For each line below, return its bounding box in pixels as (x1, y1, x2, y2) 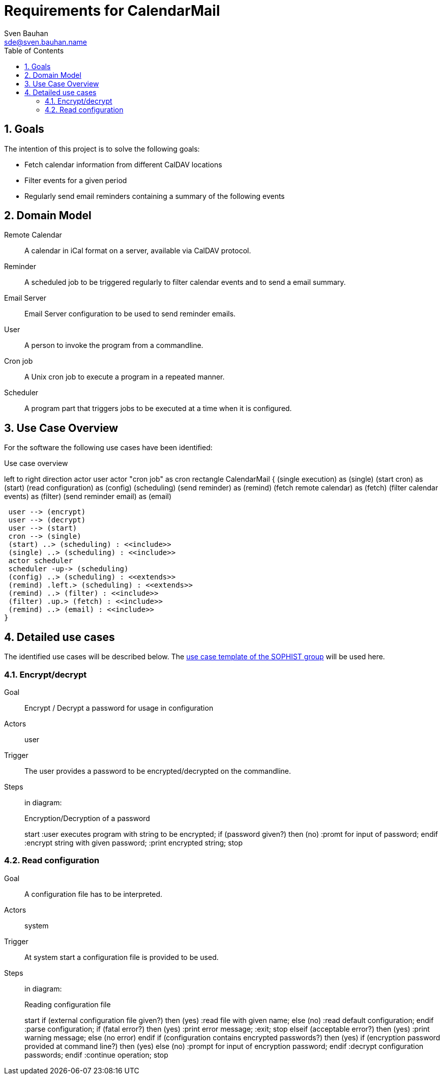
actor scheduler (8, 557, 73, 565)
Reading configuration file (24, 1000, 111, 1009)
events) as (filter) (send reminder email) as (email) (4, 492, 172, 501)
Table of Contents (4, 46, 64, 55)
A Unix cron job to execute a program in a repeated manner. (24, 372, 225, 382)
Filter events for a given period (24, 176, 127, 185)
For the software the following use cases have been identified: (4, 443, 213, 452)
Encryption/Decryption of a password (24, 813, 150, 823)
